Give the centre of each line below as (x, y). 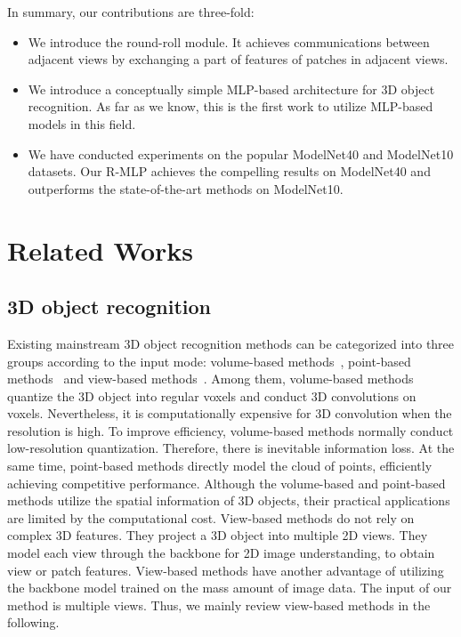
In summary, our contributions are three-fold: (131, 12)
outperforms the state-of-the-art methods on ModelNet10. (186, 188)
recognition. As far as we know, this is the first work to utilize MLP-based (230, 106)
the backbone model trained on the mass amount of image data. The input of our (230, 588)
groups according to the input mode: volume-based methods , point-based (209, 361)
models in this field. (82, 123)
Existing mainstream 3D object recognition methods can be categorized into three (231, 343)
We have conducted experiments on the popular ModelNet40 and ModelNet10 (241, 153)
